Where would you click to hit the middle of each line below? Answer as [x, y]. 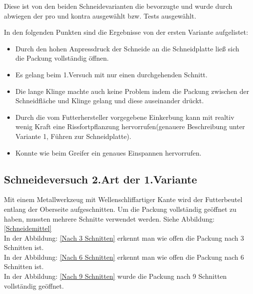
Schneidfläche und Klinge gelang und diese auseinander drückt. [110, 101]
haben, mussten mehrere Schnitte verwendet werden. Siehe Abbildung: [109, 218]
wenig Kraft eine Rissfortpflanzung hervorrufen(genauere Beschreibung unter [130, 126]
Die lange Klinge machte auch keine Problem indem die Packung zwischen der [132, 91]
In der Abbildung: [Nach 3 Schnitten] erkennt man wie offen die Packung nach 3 [124, 237]
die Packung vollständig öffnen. [62, 58]
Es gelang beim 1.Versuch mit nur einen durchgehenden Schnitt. [111, 74]
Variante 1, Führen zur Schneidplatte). [73, 136]
